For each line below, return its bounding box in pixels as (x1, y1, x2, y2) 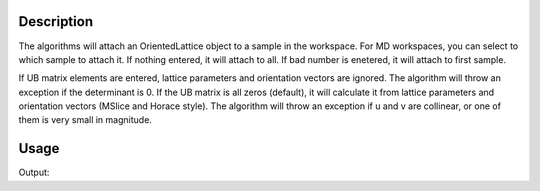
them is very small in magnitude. (18, 114, 152, 126)
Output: (18, 166, 50, 179)
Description (18, 13, 94, 30)
